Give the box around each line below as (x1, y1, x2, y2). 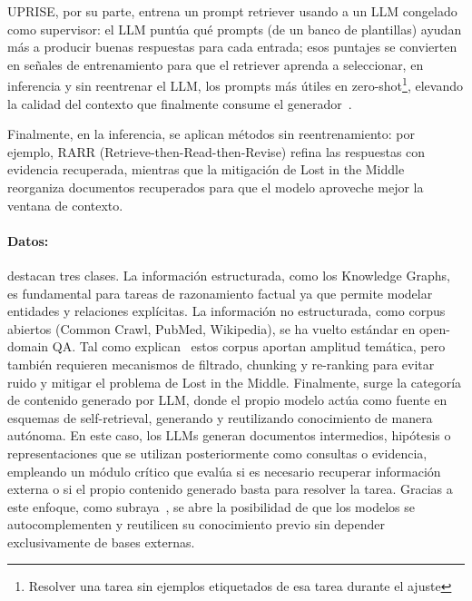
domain (7, 337, 49, 356)
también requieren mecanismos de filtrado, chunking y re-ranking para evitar (7, 354, 435, 373)
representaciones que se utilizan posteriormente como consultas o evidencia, (7, 443, 428, 462)
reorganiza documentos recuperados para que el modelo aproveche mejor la (7, 178, 424, 196)
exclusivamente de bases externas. (7, 532, 195, 551)
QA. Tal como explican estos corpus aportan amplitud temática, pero (52, 337, 446, 356)
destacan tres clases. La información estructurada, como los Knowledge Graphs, (7, 265, 450, 284)
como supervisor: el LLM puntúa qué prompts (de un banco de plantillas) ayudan (7, 19, 462, 38)
